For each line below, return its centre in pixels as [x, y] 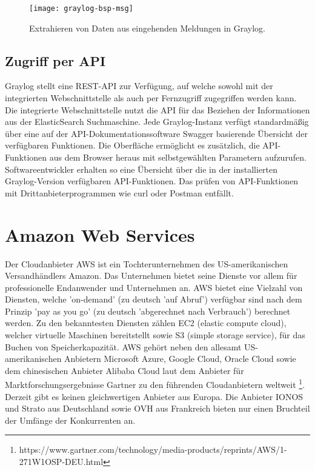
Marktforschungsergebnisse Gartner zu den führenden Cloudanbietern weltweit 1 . [155, 384]
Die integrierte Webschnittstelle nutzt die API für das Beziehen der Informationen [157, 109]
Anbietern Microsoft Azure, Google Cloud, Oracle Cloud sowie [180, 359]
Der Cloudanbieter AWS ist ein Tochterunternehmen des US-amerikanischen [147, 263]
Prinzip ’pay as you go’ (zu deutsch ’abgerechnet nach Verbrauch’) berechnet [148, 311]
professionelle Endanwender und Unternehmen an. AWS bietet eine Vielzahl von [154, 287]
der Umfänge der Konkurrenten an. [70, 420]
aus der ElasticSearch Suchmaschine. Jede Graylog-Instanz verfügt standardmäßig [157, 122]
